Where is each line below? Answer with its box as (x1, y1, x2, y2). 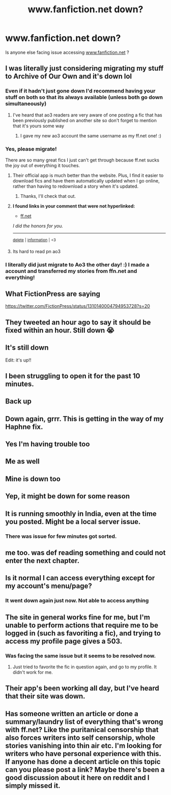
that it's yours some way (12, 123, 65, 129)
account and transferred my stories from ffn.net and (5, 267, 137, 275)
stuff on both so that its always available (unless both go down (5, 94, 163, 101)
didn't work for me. (12, 669, 53, 675)
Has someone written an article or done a (5, 709, 138, 718)
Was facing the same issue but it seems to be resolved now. (5, 652, 156, 659)
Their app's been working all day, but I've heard (5, 684, 159, 693)
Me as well (5, 457, 40, 466)
